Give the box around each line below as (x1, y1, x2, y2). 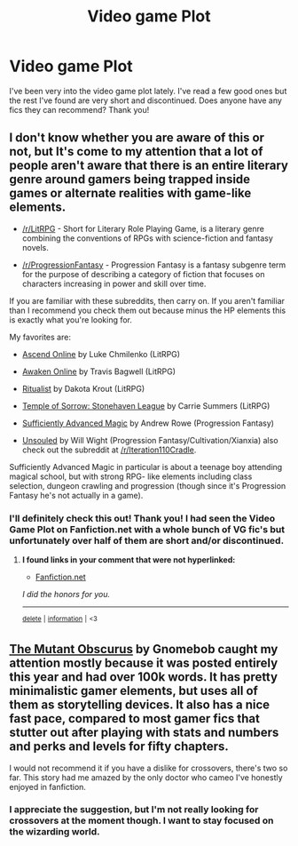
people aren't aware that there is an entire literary (9, 158, 288, 173)
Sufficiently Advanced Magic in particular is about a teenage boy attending (9, 461, 283, 472)
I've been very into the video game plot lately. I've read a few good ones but (9, 85, 287, 96)
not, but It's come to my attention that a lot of (9, 144, 263, 159)
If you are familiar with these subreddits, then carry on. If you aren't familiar (9, 295, 286, 306)
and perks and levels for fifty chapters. (9, 739, 229, 754)
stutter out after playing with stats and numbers (9, 725, 279, 740)
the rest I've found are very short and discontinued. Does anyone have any (9, 95, 282, 106)
